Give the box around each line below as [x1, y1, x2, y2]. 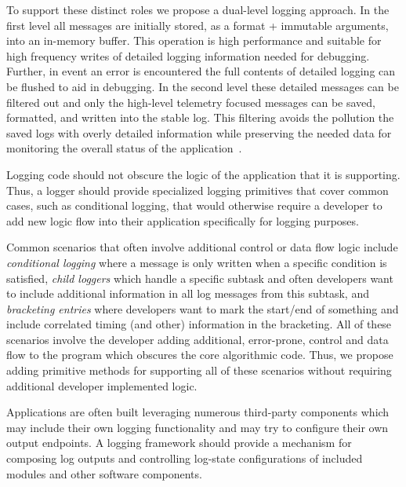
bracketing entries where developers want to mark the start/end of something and [6, 300, 399, 317]
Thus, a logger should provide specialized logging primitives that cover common [6, 181, 389, 198]
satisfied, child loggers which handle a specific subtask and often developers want [6, 269, 393, 286]
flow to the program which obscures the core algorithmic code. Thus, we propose [6, 346, 393, 363]
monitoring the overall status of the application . [6, 140, 242, 156]
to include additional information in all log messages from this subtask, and [6, 285, 369, 302]
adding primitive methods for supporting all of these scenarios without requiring [6, 362, 392, 379]
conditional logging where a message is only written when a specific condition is [6, 254, 387, 270]
